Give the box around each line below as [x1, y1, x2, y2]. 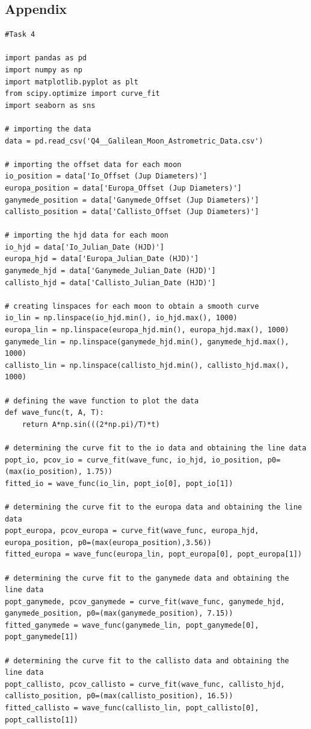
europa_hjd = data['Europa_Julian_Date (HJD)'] [5, 254, 199, 264]
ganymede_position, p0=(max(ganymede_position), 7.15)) [5, 609, 233, 618]
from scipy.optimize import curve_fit [5, 89, 160, 98]
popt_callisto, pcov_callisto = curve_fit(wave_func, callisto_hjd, [5, 680, 285, 689]
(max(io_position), [5, 467, 82, 476]
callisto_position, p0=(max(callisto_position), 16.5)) [5, 692, 233, 701]
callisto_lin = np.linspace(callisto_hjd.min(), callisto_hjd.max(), [5, 361, 289, 370]
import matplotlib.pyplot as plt [5, 77, 138, 86]
